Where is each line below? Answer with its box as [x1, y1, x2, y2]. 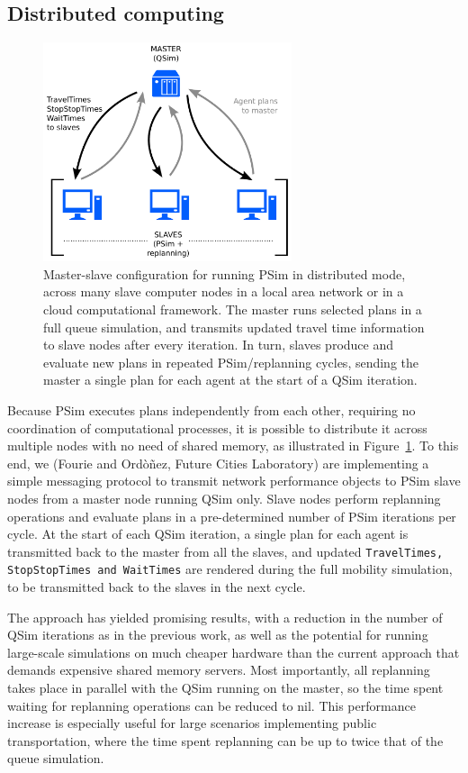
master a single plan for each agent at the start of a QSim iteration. [43, 370, 418, 389]
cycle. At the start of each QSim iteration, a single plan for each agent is [7, 524, 409, 543]
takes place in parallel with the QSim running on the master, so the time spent [7, 678, 444, 696]
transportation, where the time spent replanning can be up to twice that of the [7, 731, 444, 750]
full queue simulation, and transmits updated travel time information [43, 317, 425, 336]
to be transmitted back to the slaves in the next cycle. [7, 577, 306, 596]
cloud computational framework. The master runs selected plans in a [43, 300, 422, 318]
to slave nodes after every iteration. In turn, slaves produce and [43, 335, 394, 354]
